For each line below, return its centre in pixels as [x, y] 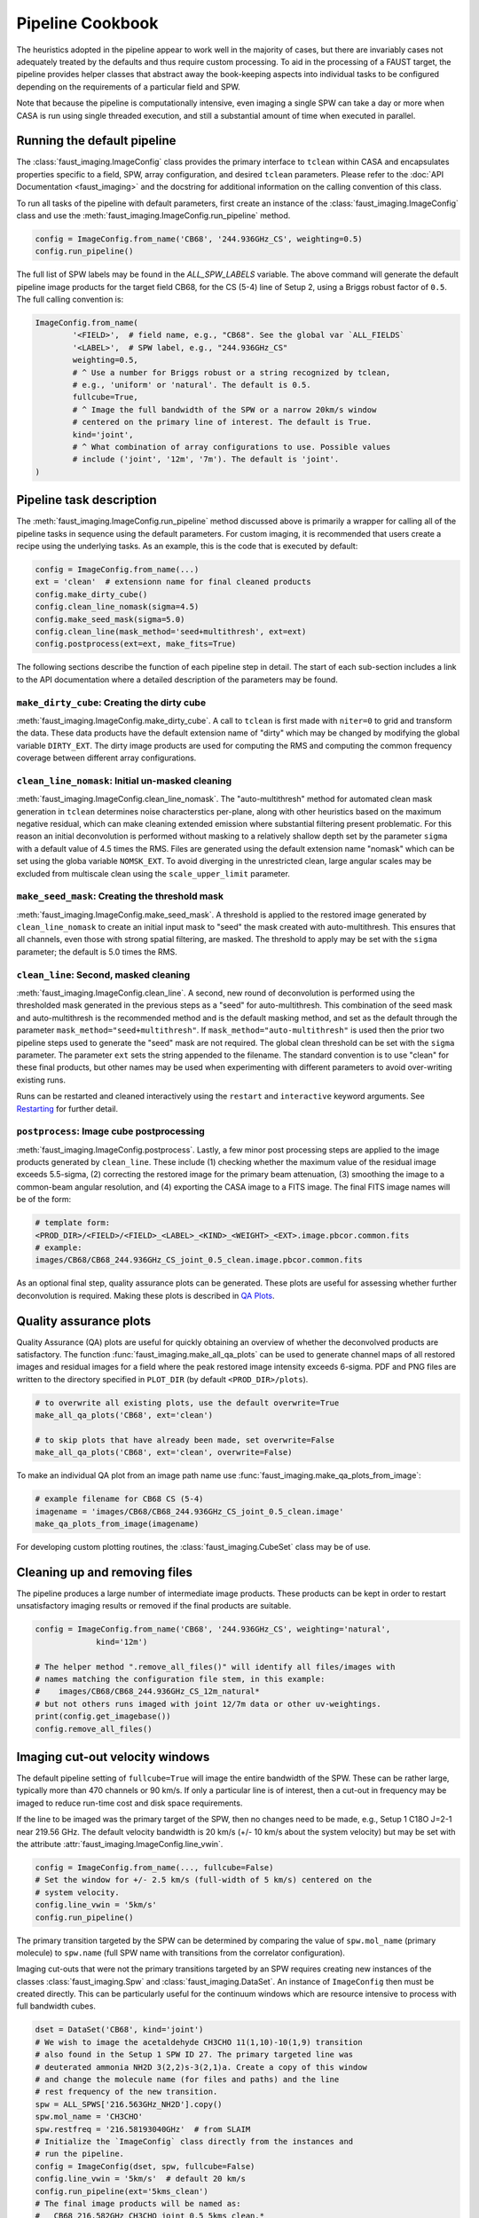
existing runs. [41, 1080]
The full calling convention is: [70, 299]
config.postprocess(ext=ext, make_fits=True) [136, 644]
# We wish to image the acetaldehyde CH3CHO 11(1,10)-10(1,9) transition [199, 2042]
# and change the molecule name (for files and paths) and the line [187, 2080]
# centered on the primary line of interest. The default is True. [222, 422]
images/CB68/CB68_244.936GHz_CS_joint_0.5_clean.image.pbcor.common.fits [199, 1260]
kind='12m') [122, 1642]
